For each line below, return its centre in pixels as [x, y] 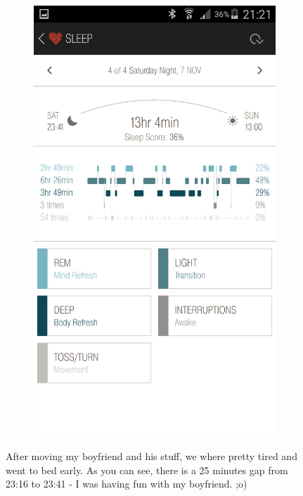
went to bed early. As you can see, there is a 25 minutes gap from [147, 470]
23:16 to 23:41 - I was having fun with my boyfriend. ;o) [127, 484]
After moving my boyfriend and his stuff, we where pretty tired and [151, 456]
